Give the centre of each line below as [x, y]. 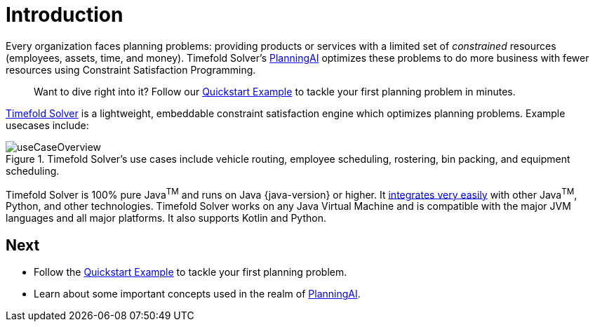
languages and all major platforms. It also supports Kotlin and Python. [166, 218]
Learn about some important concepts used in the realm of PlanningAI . [197, 294]
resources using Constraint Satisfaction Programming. [131, 69]
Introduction [65, 15]
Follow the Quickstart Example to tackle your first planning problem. [190, 272]
